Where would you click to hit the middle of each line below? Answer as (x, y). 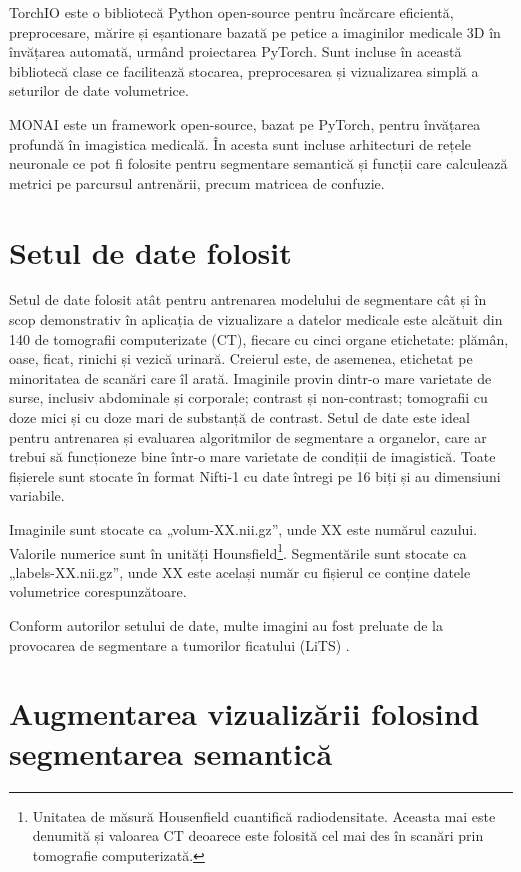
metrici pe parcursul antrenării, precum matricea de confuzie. (197, 182)
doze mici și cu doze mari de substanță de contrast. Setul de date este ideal (239, 417)
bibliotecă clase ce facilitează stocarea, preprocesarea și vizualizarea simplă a (244, 70)
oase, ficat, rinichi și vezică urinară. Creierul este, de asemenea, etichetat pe (241, 358)
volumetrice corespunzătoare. (98, 591)
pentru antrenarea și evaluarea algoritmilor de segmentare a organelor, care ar (248, 436)
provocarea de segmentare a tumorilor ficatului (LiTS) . (179, 644)
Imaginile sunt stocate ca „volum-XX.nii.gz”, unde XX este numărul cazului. (243, 529)
